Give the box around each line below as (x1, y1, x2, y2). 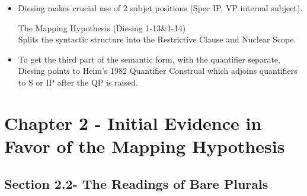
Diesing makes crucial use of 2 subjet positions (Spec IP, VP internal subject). (18, 2, 303, 14)
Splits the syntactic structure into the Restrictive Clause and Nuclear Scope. (18, 33, 296, 45)
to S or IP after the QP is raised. (18, 76, 138, 88)
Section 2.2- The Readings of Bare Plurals (4, 174, 268, 192)
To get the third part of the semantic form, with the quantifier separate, (18, 53, 280, 65)
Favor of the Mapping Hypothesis (4, 133, 285, 158)
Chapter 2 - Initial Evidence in (4, 110, 262, 135)
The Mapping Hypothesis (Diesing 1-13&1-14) (18, 21, 186, 34)
